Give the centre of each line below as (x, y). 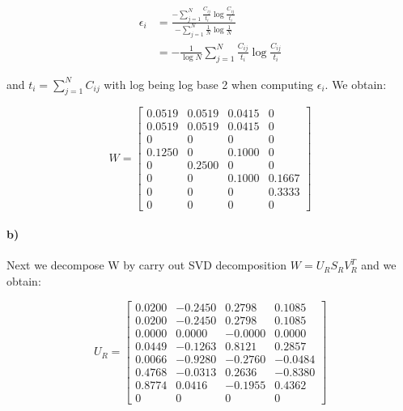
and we (379, 265)
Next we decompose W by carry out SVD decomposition (147, 265)
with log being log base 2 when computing (209, 84)
